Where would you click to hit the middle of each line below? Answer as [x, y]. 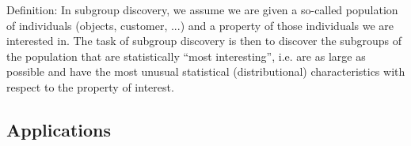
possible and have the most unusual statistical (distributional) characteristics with [206, 71]
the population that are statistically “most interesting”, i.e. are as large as [186, 56]
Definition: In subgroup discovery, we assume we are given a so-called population [202, 9]
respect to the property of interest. [90, 86]
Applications [59, 129]
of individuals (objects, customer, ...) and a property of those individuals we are [200, 25]
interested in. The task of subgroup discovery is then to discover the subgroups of [204, 41]
